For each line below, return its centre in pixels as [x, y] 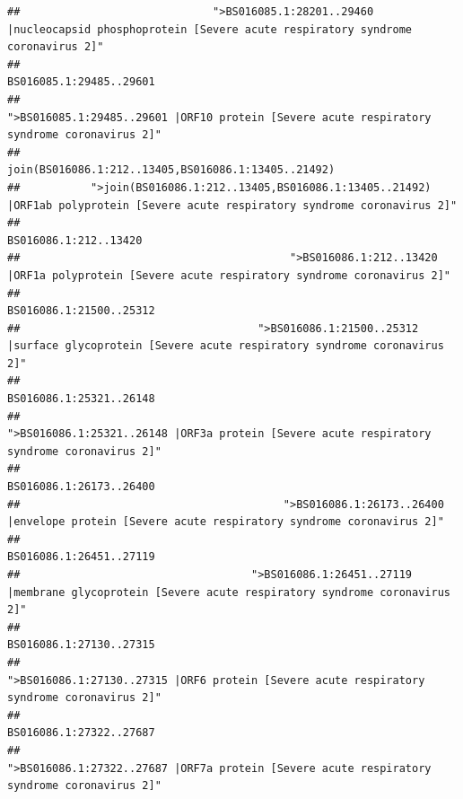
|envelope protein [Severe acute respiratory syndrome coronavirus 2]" [226, 522]
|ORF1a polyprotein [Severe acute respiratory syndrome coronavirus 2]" [229, 275]
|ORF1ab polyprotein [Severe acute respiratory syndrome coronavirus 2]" [232, 205]
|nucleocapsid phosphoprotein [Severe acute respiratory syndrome [210, 29]
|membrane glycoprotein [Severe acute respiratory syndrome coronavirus [229, 592]
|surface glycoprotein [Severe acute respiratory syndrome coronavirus [226, 346]
